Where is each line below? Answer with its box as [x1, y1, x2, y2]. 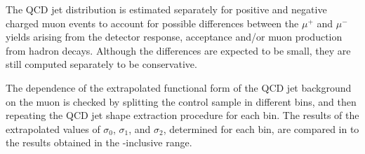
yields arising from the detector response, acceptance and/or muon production [6, 29, 343, 44]
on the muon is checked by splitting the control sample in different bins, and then [6, 94, 357, 108]
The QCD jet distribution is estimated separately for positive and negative [6, 2, 327, 16]
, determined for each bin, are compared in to [163, 121, 359, 136]
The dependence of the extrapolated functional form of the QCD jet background [6, 80, 352, 94]
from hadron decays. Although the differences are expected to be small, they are [6, 43, 351, 57]
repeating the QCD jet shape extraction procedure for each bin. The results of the [6, 108, 359, 122]
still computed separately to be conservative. [6, 57, 197, 71]
